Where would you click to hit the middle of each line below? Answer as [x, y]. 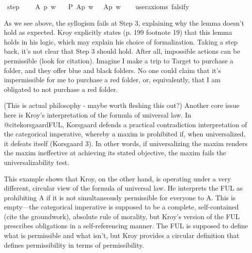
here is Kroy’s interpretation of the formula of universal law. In [98, 114]
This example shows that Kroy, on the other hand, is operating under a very [118, 178]
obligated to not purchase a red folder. [61, 89]
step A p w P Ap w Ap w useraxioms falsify [98, 6]
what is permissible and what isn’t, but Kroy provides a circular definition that [122, 235]
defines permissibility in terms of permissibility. [74, 245]
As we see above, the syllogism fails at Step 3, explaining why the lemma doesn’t [124, 22]
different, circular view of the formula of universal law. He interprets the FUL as [123, 188]
